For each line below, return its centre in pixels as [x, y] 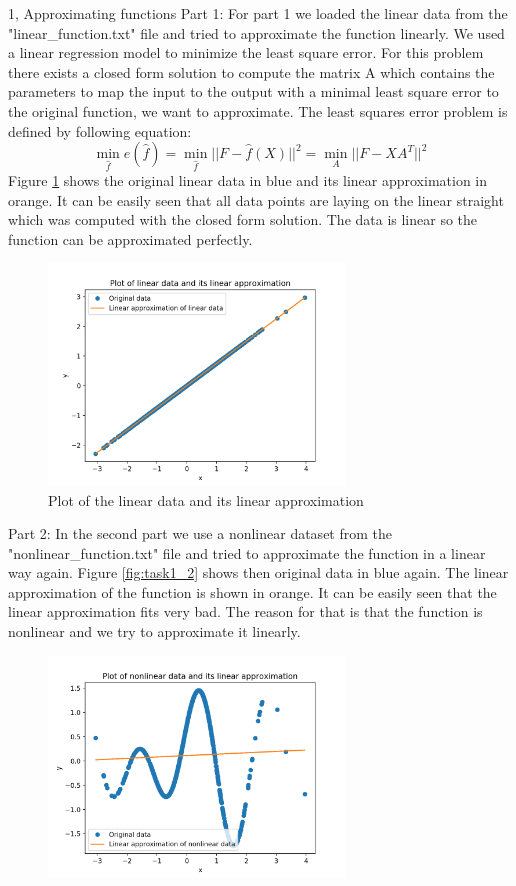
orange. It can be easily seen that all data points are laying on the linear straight [256, 199]
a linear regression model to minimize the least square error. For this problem [246, 52]
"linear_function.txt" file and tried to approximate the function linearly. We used [256, 32]
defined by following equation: [100, 130]
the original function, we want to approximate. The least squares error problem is [258, 110]
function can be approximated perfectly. [130, 238]
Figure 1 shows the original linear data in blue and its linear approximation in [248, 179]
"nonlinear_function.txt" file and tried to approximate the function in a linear [247, 552]
